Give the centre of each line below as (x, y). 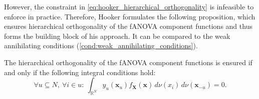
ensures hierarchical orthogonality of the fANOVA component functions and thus (128, 26)
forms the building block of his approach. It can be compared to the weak (117, 36)
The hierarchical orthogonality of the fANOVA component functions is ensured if (128, 62)
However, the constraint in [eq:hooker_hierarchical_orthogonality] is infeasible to (129, 6)
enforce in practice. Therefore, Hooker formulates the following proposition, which (130, 16)
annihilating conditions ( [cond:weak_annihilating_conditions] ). (101, 46)
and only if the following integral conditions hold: (80, 72)
